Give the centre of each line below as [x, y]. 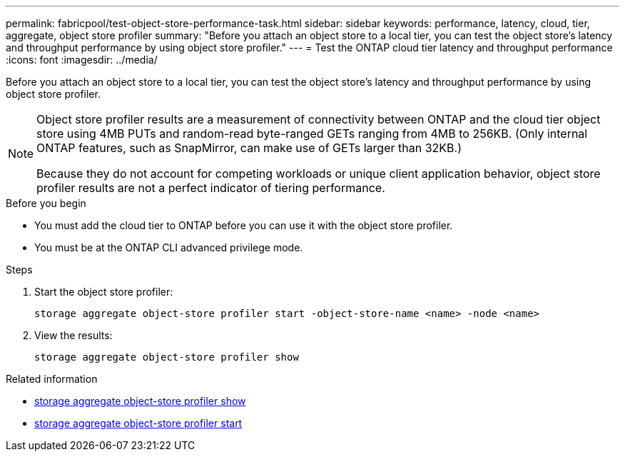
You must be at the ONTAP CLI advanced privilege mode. [169, 247]
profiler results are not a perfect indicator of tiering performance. [211, 188]
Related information [52, 379]
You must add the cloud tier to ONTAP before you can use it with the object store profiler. [244, 225]
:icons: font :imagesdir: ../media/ [82, 60]
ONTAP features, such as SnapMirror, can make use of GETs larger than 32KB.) [249, 148]
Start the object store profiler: [104, 292]
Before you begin [46, 203]
